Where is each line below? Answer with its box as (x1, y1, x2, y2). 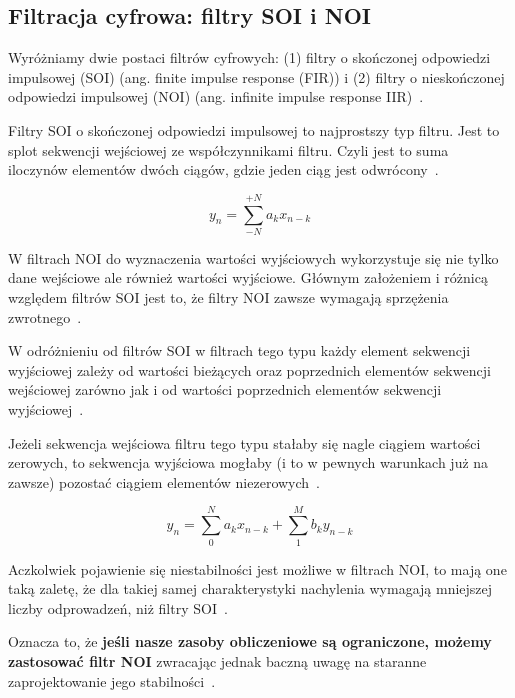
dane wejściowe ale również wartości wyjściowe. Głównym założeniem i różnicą (8, 267, 488, 288)
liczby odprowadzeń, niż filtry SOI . (8, 597, 228, 618)
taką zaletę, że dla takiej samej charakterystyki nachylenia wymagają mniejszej (8, 578, 493, 599)
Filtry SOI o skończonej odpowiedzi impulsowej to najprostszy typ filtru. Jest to (8, 119, 500, 140)
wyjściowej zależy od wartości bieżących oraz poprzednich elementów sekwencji (8, 359, 491, 380)
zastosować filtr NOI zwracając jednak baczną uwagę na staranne (8, 650, 427, 671)
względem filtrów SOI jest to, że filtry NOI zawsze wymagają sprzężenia (8, 287, 449, 308)
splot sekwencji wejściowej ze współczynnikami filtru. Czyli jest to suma (8, 139, 449, 160)
